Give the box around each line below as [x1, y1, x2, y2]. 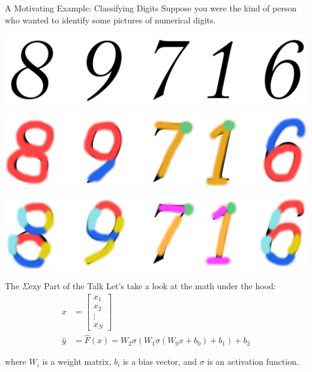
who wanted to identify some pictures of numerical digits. [5, 13, 216, 26]
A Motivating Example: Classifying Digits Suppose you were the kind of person [5, 2, 297, 14]
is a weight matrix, [42, 355, 112, 368]
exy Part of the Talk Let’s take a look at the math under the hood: [28, 280, 276, 292]
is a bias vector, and [122, 355, 197, 368]
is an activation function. [207, 355, 299, 368]
